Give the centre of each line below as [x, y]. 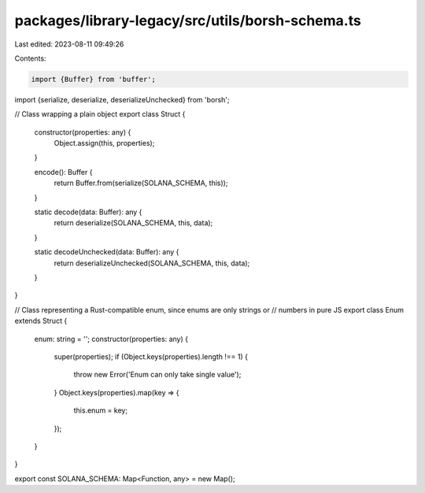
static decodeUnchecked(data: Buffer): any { [107, 252]
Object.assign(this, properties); [104, 143]
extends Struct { [41, 321]
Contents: [30, 58]
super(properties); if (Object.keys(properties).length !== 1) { [151, 356]
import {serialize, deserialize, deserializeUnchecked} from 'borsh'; [122, 99]
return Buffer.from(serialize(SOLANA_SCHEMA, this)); [141, 183]
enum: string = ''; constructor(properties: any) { [111, 339]
